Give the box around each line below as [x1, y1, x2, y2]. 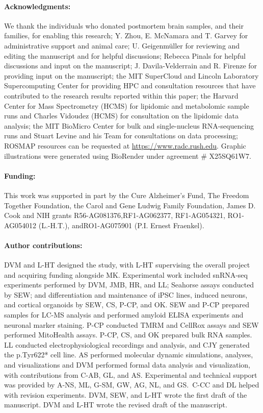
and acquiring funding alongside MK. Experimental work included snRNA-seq [4, 269, 248, 280]
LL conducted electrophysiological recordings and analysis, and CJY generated [4, 339, 250, 350]
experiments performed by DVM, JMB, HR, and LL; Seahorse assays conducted [4, 279, 254, 290]
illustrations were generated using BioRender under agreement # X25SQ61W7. [4, 150, 252, 161]
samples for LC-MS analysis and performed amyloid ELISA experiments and [4, 309, 244, 320]
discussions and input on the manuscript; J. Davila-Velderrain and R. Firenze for [4, 60, 257, 71]
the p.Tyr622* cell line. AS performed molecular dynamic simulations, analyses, [4, 349, 253, 360]
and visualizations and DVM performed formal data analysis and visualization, [4, 359, 250, 370]
